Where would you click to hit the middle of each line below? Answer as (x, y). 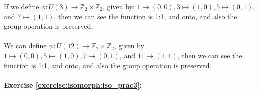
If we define (22, 6)
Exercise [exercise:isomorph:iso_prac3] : (73, 85)
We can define (25, 46)
